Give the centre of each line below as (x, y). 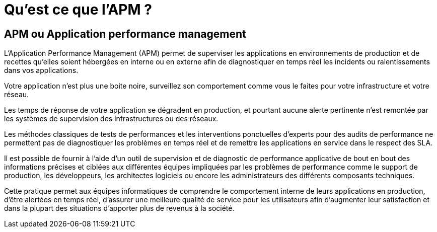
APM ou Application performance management (125, 34)
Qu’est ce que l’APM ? (78, 10)
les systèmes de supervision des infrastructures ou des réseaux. (111, 119)
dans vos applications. (41, 70)
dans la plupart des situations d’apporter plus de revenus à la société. (119, 208)
